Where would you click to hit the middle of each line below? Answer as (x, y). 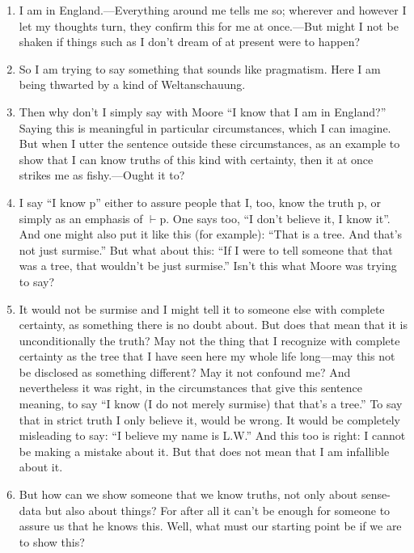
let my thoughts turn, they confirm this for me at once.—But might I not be (209, 25)
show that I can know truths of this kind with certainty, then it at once (196, 159)
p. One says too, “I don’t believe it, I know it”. (275, 218)
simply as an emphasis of (81, 218)
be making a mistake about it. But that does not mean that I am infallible (204, 451)
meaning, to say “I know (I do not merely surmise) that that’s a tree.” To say (211, 404)
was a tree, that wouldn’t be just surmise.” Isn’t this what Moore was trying (208, 266)
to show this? (52, 541)
